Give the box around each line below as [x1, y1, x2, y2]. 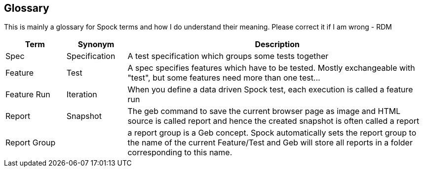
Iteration [66, 89, 97, 100]
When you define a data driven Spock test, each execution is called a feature [127, 85, 413, 95]
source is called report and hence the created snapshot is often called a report [127, 116, 420, 126]
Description [255, 39, 300, 50]
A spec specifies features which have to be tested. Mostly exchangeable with [127, 63, 415, 73]
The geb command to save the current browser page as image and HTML [127, 106, 401, 116]
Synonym [77, 39, 115, 50]
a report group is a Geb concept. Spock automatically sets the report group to [127, 128, 417, 138]
